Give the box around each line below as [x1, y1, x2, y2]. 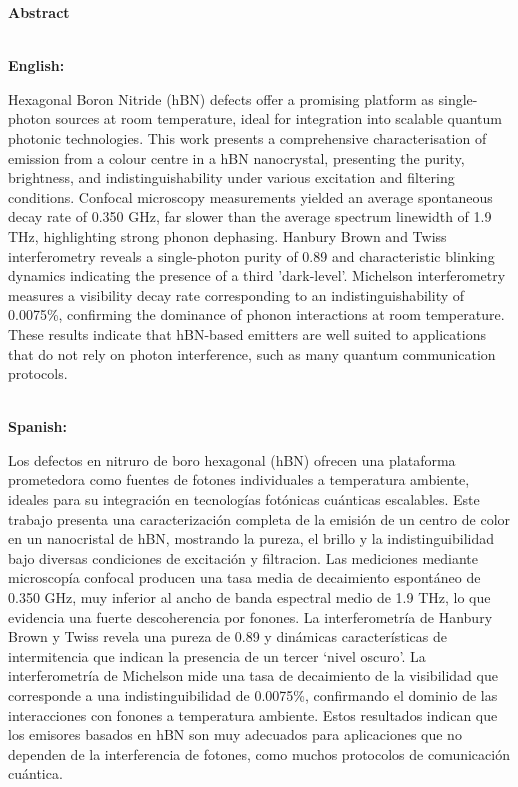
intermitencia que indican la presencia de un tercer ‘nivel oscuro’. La [8, 645, 426, 666]
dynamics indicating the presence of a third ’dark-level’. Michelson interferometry [8, 265, 506, 286]
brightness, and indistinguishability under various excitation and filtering [8, 167, 455, 188]
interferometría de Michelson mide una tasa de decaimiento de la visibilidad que [8, 665, 498, 686]
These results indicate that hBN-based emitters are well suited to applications [8, 323, 486, 344]
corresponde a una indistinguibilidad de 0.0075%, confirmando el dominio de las [8, 685, 498, 705]
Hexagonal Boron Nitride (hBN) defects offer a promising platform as [8, 88, 434, 109]
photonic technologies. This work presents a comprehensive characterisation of [8, 127, 487, 148]
